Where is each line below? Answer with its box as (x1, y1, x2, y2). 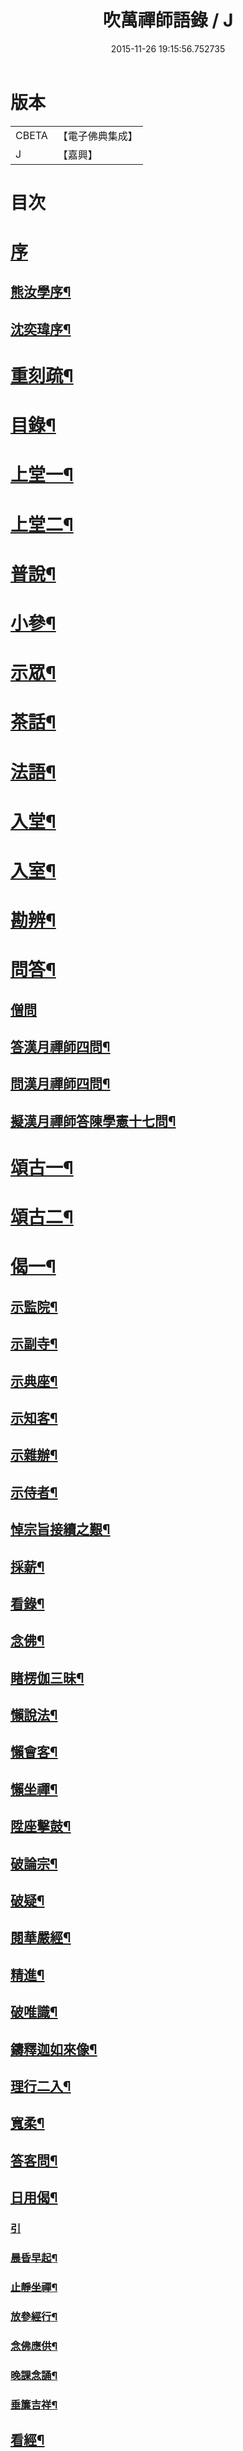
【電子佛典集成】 (57, 129, 138, 143)
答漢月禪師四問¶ (10, 1039, 111, 1056)
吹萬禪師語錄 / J (102, 9, 234, 32)
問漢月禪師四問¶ (10, 1076, 111, 1093)
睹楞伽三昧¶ (10, 1669, 85, 1686)
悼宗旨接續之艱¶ (10, 1521, 111, 1538)
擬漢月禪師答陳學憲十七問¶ (10, 1112, 177, 1130)
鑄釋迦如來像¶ (10, 2041, 98, 2058)
